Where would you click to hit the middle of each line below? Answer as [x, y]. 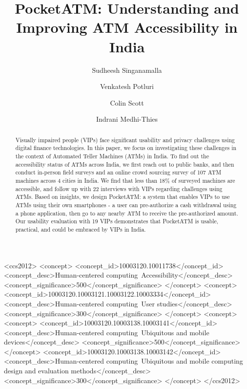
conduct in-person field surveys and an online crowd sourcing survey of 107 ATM [118, 172]
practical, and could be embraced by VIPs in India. [81, 229]
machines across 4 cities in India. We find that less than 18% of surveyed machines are [125, 180]
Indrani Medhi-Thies [127, 119]
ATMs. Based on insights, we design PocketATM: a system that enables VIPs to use [123, 197]
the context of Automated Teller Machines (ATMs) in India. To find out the [112, 156]
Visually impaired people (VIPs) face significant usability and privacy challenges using [125, 140]
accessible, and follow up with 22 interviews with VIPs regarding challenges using [119, 188]
